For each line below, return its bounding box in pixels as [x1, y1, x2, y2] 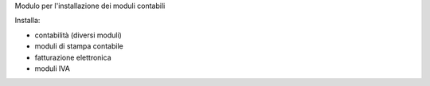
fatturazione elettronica [34, 53, 111, 62]
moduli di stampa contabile [34, 41, 123, 51]
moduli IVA [34, 64, 71, 73]
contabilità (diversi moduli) [34, 30, 123, 40]
